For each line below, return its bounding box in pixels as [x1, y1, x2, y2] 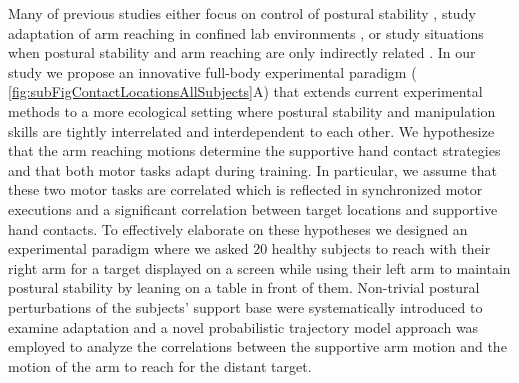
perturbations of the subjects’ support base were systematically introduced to [8, 296, 483, 317]
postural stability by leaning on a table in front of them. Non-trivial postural [8, 277, 480, 298]
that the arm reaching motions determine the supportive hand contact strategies [8, 140, 501, 161]
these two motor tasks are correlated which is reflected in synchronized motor [8, 179, 483, 200]
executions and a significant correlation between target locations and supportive [8, 198, 498, 219]
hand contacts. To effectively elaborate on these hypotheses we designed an [8, 218, 468, 239]
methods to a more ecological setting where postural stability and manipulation [8, 100, 496, 121]
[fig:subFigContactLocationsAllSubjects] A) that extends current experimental [8, 81, 483, 102]
